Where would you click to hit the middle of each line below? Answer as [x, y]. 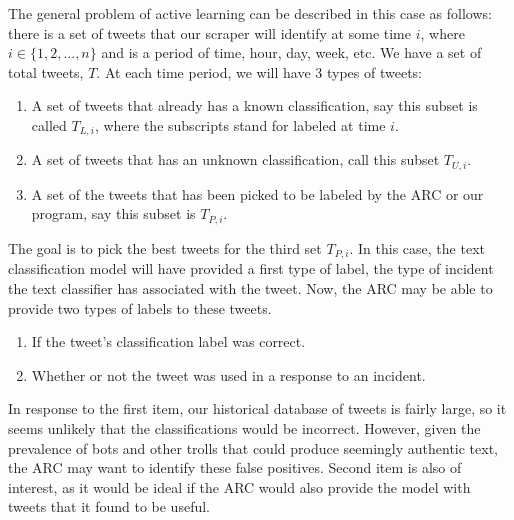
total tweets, [46, 71]
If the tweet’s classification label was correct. [168, 341]
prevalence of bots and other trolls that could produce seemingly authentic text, [253, 447]
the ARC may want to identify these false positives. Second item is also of [235, 467]
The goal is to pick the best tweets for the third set [165, 247]
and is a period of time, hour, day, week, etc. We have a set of [291, 52]
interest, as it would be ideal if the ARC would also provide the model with [239, 486]
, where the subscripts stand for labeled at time [240, 124]
